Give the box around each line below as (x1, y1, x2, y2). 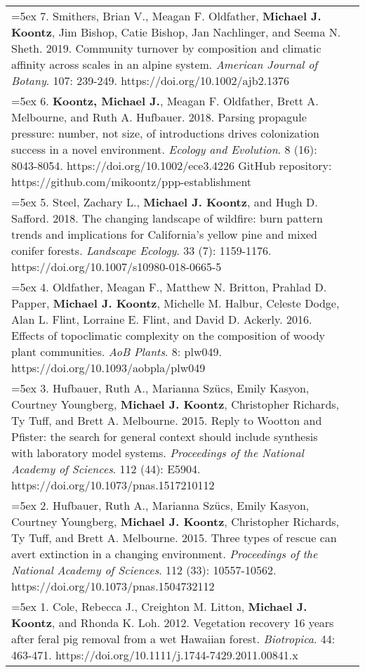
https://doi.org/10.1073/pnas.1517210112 (11, 477, 215, 493)
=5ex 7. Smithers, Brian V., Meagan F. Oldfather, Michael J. (11, 8, 321, 24)
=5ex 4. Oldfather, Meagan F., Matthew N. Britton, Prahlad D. (11, 279, 327, 295)
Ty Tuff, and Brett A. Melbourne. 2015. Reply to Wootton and (11, 412, 322, 428)
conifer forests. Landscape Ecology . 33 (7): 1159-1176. (11, 242, 272, 258)
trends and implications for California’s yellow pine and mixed (11, 226, 318, 242)
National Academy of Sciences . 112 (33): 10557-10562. (11, 562, 277, 578)
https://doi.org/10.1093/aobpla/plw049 (11, 360, 206, 376)
